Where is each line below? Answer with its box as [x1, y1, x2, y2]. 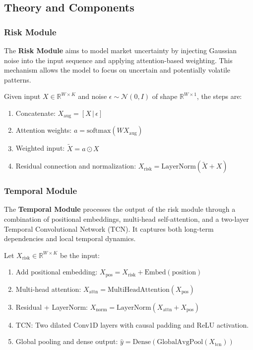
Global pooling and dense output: [15, 336, 118, 347]
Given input [4, 91, 41, 101]
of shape [152, 91, 178, 101]
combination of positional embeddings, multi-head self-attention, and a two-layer [4, 214, 249, 224]
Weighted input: [15, 143, 65, 153]
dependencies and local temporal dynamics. [4, 233, 136, 244]
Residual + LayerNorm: [15, 301, 88, 312]
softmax [86, 127, 111, 135]
